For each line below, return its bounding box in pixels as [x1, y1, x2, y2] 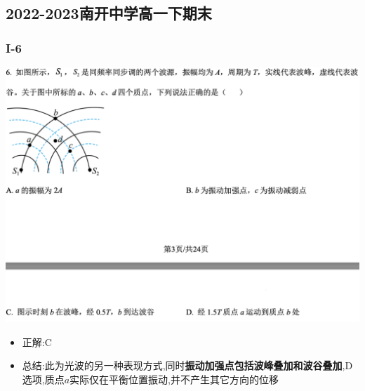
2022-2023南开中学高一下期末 [6, 2, 212, 24]
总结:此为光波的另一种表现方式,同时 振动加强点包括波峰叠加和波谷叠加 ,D [22, 358, 353, 373]
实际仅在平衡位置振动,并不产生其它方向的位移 [69, 372, 279, 387]
